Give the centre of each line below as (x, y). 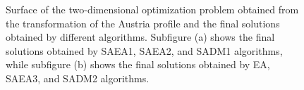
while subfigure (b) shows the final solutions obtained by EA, (138, 64)
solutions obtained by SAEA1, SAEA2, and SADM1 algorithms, (144, 50)
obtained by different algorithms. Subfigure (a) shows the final (140, 37)
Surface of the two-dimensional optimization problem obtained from (152, 9)
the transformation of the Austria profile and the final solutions (143, 23)
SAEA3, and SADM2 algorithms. (78, 78)
